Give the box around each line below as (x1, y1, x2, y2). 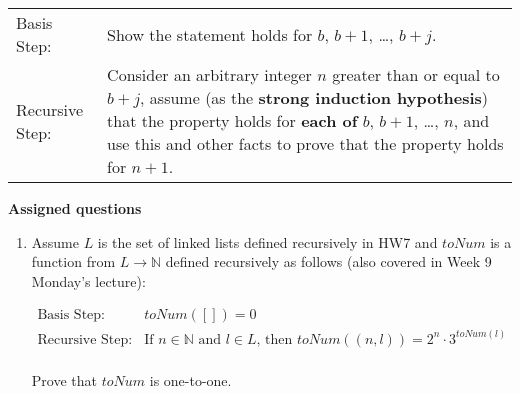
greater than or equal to (332, 63, 500, 86)
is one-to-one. (149, 369, 232, 390)
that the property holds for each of (107, 109, 358, 132)
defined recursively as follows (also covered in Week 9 (165, 251, 492, 272)
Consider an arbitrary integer (107, 63, 312, 86)
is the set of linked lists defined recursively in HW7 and (97, 231, 438, 252)
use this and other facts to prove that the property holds (107, 132, 504, 155)
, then (256, 332, 293, 347)
